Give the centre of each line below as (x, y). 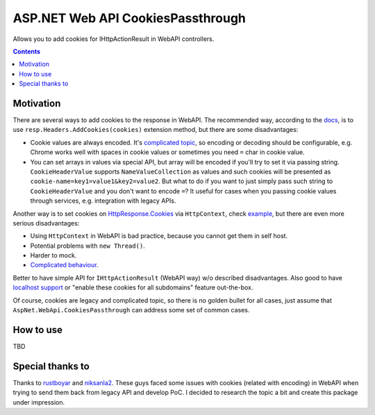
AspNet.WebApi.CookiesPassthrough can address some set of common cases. (131, 310)
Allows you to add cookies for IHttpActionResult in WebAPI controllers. (114, 39)
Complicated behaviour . (64, 265)
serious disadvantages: (46, 223)
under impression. (39, 402)
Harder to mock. (53, 255)
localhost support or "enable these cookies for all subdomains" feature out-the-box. (133, 287)
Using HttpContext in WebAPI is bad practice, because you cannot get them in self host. (159, 236)
